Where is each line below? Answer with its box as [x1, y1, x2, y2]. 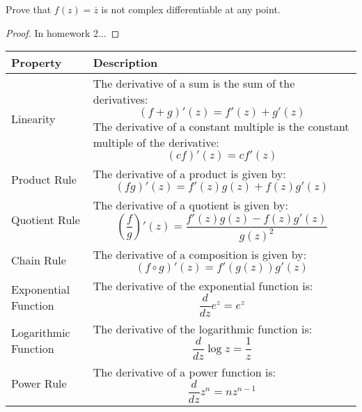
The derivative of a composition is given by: [93, 246, 307, 263]
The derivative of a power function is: [93, 364, 276, 380]
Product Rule [11, 171, 77, 188]
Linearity [11, 110, 56, 127]
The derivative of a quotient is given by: [93, 197, 288, 214]
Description [93, 54, 158, 71]
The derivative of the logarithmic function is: [93, 321, 313, 338]
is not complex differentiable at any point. [101, 2, 281, 16]
